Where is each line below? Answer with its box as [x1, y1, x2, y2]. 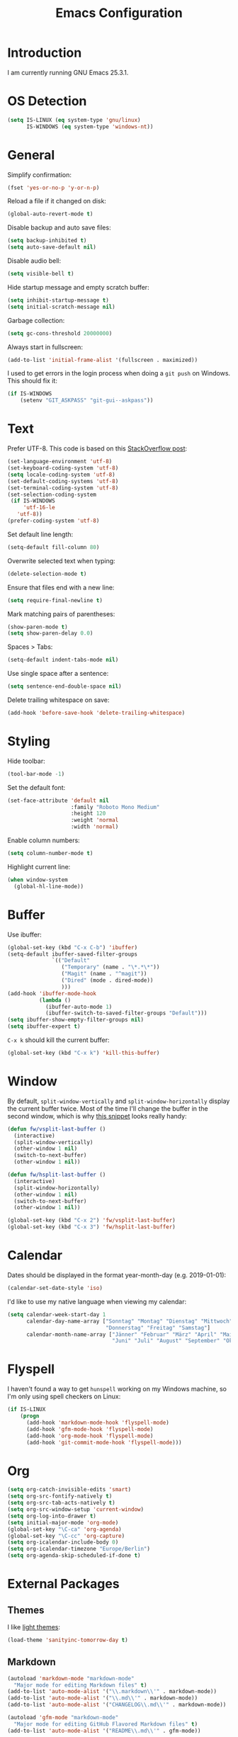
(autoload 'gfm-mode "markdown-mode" [7, 1714, 119, 1721]
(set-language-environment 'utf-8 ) [7, 458, 113, 465]
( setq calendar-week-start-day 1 [7, 1311, 106, 1318]
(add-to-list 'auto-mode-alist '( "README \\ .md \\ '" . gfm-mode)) [7, 1727, 201, 1734]
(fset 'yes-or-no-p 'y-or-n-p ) [7, 184, 100, 191]
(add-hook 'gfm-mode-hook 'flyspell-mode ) [25, 1425, 154, 1432]
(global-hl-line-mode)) [13, 883, 84, 890]
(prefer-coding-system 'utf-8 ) [7, 517, 100, 524]
